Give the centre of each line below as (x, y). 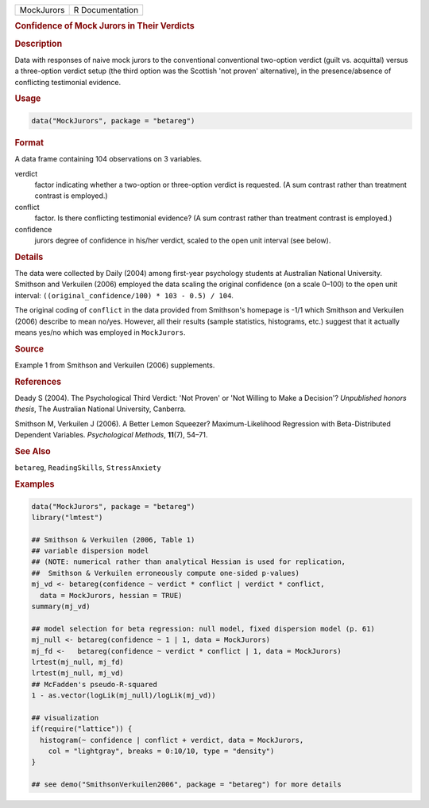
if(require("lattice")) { (82, 729)
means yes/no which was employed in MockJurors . (100, 332)
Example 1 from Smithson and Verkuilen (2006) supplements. (115, 365)
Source (29, 348)
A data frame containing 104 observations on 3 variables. (108, 159)
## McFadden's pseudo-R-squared (95, 684)
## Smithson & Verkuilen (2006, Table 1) (113, 540)
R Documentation (106, 10)
